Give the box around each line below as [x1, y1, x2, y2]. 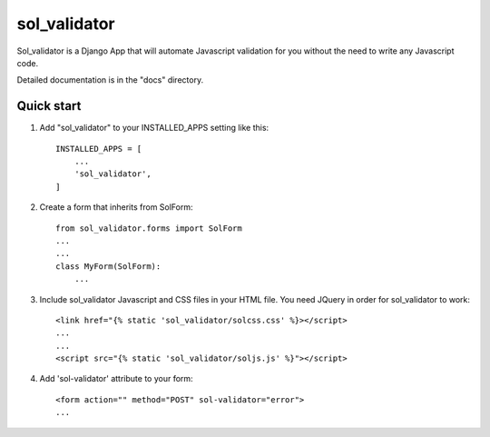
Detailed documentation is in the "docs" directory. [16, 74, 204, 85]
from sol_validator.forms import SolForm [55, 223, 242, 233]
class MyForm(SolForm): [55, 261, 162, 272]
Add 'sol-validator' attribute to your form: [39, 373, 194, 384]
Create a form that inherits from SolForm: [39, 202, 194, 213]
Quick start [16, 98, 82, 114]
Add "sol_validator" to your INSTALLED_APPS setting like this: [39, 123, 269, 134]
